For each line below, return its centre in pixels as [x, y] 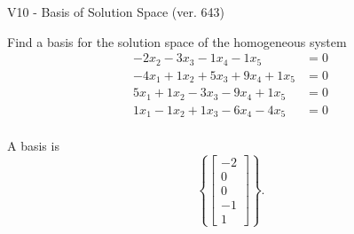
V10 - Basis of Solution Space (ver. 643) [116, 12]
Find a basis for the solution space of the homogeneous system [177, 41]
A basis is [33, 146]
